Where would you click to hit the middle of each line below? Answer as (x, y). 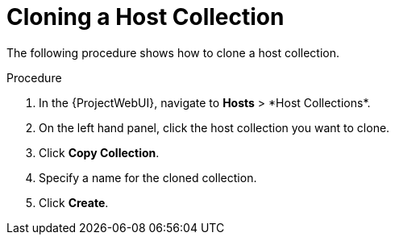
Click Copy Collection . (99, 152)
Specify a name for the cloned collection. (148, 177)
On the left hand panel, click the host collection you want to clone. (214, 127)
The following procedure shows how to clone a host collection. (173, 52)
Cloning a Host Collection (146, 17)
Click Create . (74, 202)
